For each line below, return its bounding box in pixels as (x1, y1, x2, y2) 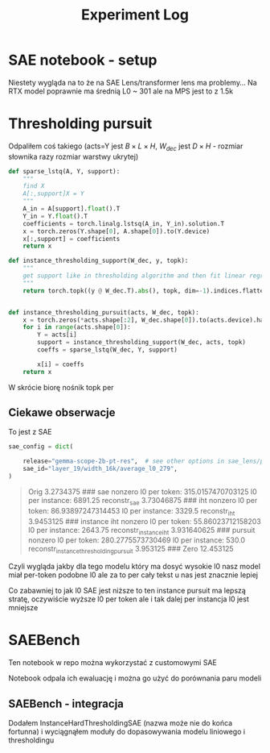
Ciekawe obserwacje (8, 406, 116, 420)
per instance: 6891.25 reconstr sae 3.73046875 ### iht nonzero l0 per (27, 495, 258, 507)
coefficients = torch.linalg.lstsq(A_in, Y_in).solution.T (22, 219, 225, 227)
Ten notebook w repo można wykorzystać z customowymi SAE (8, 658, 217, 668)
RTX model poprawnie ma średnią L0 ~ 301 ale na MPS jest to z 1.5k (8, 86, 234, 96)
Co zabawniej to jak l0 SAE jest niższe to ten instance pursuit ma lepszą (8, 586, 247, 596)
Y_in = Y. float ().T (22, 212, 88, 220)
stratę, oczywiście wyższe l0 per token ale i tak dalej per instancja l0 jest (8, 594, 249, 604)
